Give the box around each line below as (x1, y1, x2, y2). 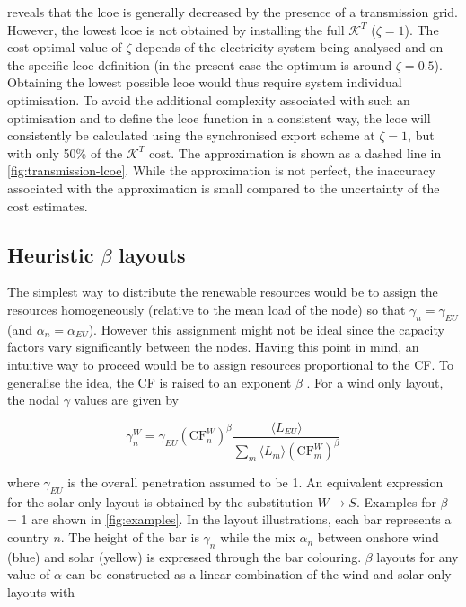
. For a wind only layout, (306, 372, 444, 391)
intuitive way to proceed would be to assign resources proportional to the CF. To (7, 354, 453, 373)
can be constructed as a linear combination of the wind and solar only (66, 565, 452, 584)
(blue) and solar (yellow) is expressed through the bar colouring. (7, 547, 362, 566)
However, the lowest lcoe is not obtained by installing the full (7, 20, 345, 39)
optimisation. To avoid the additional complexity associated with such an (7, 90, 410, 109)
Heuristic (7, 240, 94, 268)
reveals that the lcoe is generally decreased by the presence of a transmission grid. (7, 3, 459, 21)
